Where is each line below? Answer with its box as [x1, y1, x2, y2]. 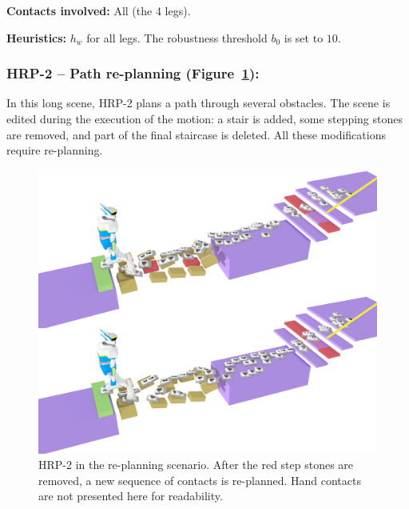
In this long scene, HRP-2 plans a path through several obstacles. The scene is [6, 94, 391, 111]
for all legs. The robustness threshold [86, 29, 268, 46]
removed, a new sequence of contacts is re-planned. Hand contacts [38, 471, 361, 488]
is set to [284, 29, 324, 46]
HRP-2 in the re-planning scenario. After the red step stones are [38, 456, 354, 473]
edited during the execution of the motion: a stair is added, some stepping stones [6, 110, 403, 126]
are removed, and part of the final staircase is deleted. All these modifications [6, 126, 386, 142]
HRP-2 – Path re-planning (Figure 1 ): [6, 63, 260, 83]
